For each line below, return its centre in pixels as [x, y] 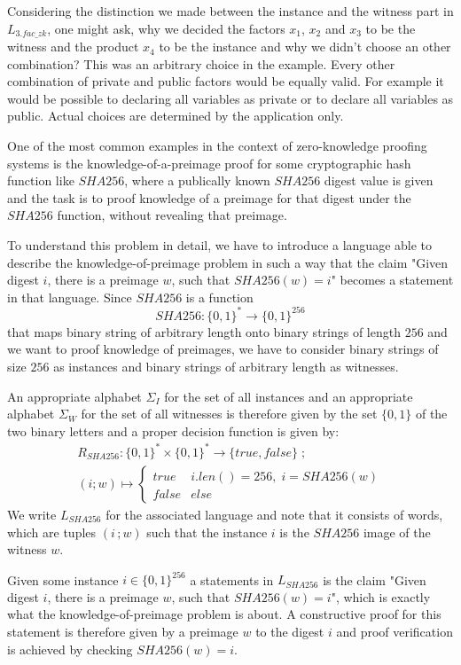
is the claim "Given [375, 579]
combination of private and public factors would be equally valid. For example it [226, 81]
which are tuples [52, 532]
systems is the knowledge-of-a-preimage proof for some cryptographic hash [209, 163]
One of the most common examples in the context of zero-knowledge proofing [217, 146]
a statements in [232, 579]
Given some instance [63, 579]
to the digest [290, 632]
